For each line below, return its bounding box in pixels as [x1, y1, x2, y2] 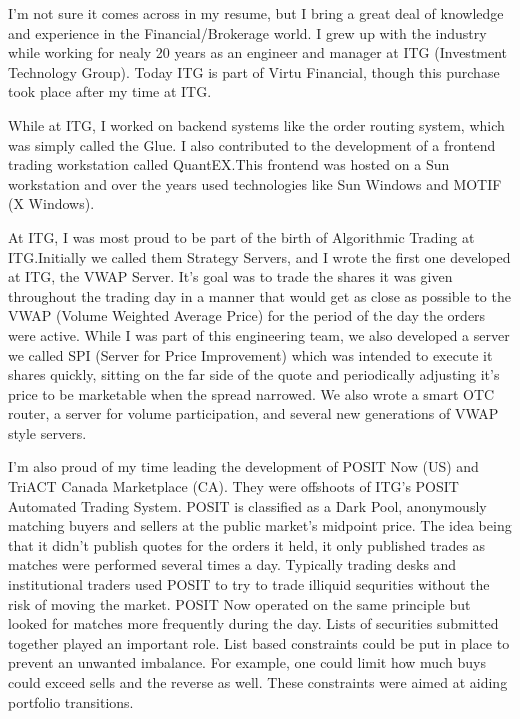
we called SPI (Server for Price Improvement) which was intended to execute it [8, 344, 493, 365]
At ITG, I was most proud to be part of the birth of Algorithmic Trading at [8, 226, 475, 247]
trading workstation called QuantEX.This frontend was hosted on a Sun [8, 154, 450, 175]
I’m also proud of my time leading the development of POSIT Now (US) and [8, 456, 479, 477]
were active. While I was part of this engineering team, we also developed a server [8, 324, 510, 345]
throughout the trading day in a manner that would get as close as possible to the [8, 285, 511, 306]
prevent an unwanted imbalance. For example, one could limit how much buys [8, 652, 486, 673]
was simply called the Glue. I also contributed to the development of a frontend [8, 134, 496, 155]
